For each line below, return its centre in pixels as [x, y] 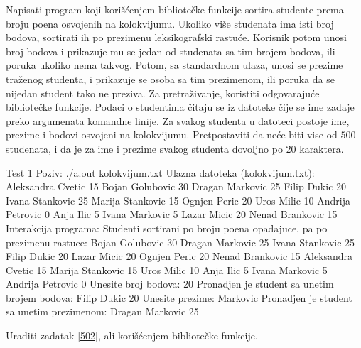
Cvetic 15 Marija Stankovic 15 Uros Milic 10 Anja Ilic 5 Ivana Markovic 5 [167, 270]
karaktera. [322, 148]
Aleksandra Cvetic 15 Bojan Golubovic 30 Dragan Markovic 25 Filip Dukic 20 [176, 186]
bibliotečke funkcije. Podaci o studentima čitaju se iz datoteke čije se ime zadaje [180, 107]
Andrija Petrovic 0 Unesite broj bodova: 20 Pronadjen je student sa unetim [170, 284]
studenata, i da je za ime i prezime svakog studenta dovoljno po [144, 148]
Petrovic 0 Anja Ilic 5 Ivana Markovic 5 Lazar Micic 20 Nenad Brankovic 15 [172, 214]
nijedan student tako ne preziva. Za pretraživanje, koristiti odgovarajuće [163, 93]
